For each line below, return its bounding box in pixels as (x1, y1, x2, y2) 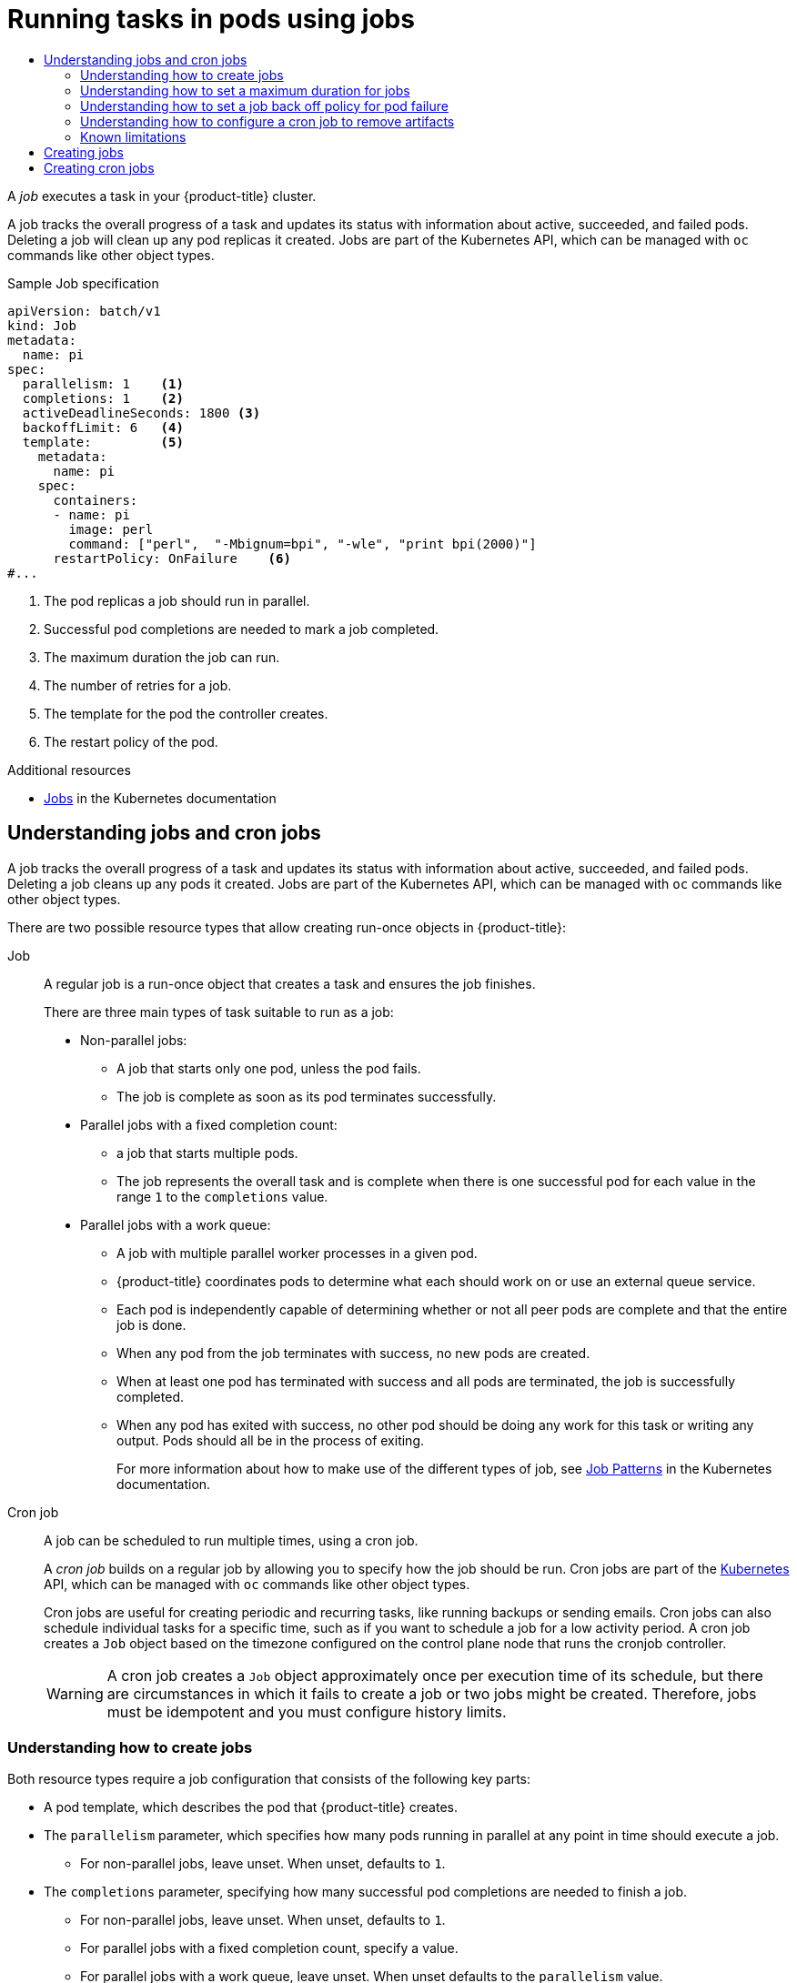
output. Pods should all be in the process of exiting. (116, 1432, 425, 1448)
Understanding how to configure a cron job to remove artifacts (80, 113, 455, 129)
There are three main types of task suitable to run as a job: (44, 1003, 394, 1020)
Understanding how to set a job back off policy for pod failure (80, 97, 449, 114)
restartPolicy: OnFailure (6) (53, 550, 291, 566)
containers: (53, 492, 138, 508)
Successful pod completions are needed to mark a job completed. (44, 620, 439, 637)
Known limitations (80, 128, 187, 145)
